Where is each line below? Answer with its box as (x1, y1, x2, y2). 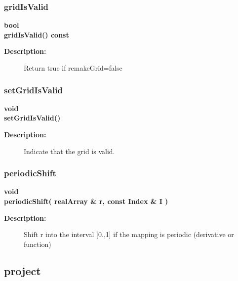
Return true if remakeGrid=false (24, 63, 122, 73)
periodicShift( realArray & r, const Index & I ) (4, 196, 168, 206)
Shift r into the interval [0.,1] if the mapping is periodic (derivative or (24, 229, 234, 240)
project (4, 263, 41, 278)
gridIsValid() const (4, 29, 69, 40)
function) (24, 239, 51, 249)
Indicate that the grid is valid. (24, 146, 115, 156)
